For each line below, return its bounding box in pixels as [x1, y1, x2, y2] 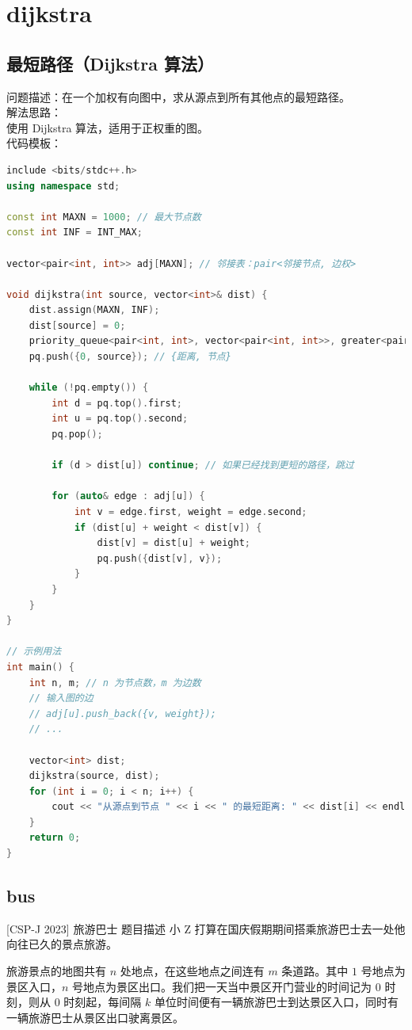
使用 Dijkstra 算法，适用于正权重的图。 [6, 119, 209, 135]
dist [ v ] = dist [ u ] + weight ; [97, 537, 250, 549]
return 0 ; [29, 832, 81, 844]
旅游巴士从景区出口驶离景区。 [28, 1009, 184, 1025]
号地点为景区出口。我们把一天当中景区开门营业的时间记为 [72, 978, 372, 994]
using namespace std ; [6, 180, 120, 192]
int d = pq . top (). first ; [51, 397, 183, 409]
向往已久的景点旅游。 [6, 936, 117, 952]
